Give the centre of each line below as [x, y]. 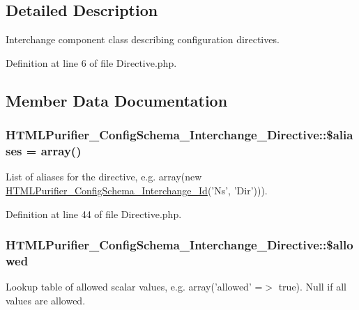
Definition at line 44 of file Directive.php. [94, 214]
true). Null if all [312, 287]
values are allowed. [46, 300]
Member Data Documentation [117, 100]
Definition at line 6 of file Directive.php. [91, 62]
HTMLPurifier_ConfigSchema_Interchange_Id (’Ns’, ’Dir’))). [137, 190]
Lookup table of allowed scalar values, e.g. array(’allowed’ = [134, 287]
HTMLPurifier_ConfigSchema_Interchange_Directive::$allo [179, 245]
